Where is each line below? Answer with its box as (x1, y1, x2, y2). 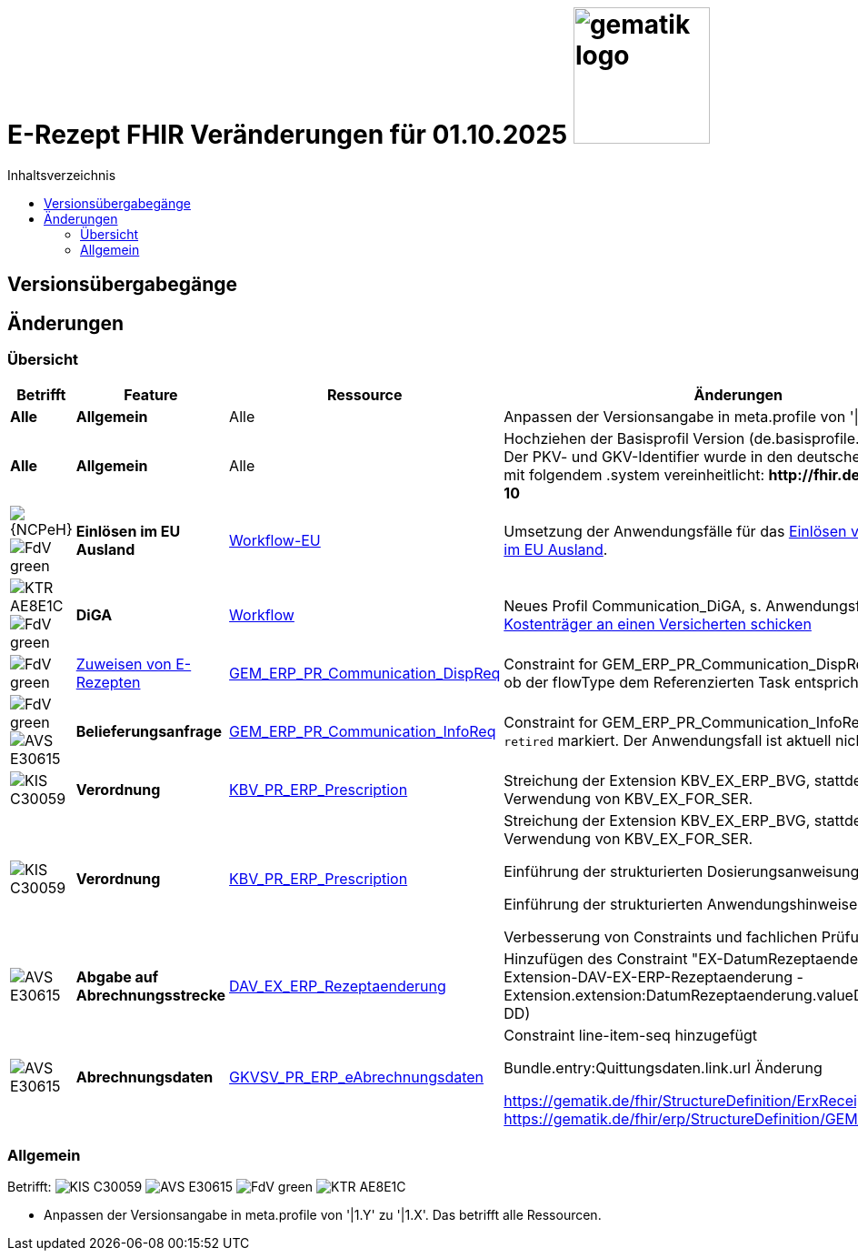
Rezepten (75, 673, 141, 692)
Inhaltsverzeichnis (7, 166, 116, 183)
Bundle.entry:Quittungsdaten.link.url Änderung (504, 1059, 823, 1078)
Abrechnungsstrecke (75, 986, 226, 1005)
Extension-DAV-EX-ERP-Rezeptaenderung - (504, 968, 803, 987)
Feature (124, 386, 178, 405)
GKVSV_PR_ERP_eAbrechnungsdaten (229, 1068, 484, 1087)
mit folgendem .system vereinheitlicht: (504, 466, 765, 485)
